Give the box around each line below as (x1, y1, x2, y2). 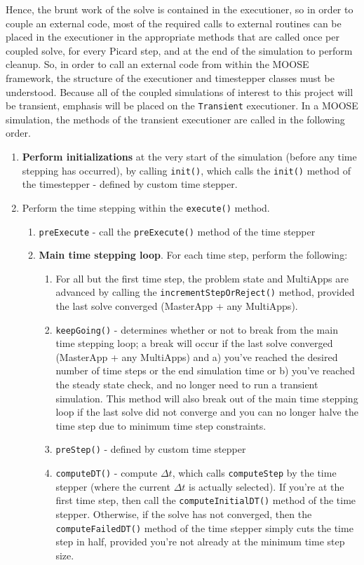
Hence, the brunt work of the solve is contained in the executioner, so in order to (6, 2, 353, 16)
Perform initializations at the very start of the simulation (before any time (22, 149, 357, 163)
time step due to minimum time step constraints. (55, 418, 267, 433)
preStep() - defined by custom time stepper (55, 442, 246, 456)
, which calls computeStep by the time (172, 465, 337, 480)
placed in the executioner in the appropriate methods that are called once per (6, 29, 339, 44)
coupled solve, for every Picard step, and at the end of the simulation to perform (6, 43, 353, 57)
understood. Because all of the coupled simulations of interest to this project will (6, 84, 353, 99)
